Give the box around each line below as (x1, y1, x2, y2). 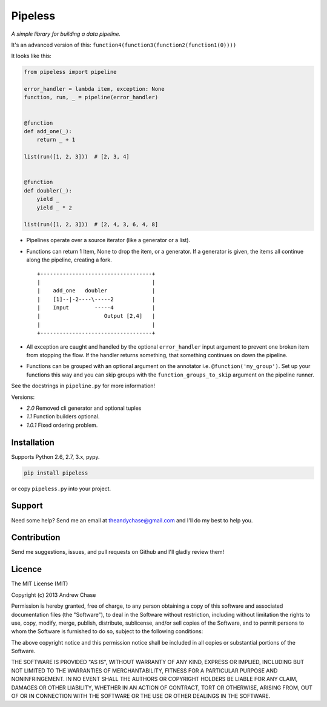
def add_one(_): (24, 128, 73, 135)
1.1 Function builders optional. (26, 413, 100, 420)
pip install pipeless (24, 469, 88, 476)
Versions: (11, 393, 35, 401)
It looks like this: (11, 52, 51, 60)
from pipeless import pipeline (24, 68, 117, 76)
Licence (11, 564, 42, 574)
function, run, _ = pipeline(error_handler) (24, 94, 159, 101)
